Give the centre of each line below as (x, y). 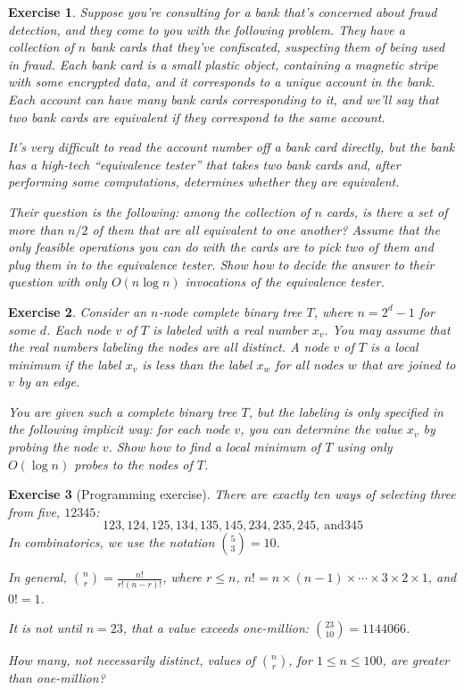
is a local (394, 347)
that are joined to (408, 364)
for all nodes (309, 364)
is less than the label (197, 364)
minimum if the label (65, 364)
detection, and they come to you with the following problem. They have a (207, 29)
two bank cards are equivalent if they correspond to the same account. (197, 116)
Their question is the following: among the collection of (159, 211)
